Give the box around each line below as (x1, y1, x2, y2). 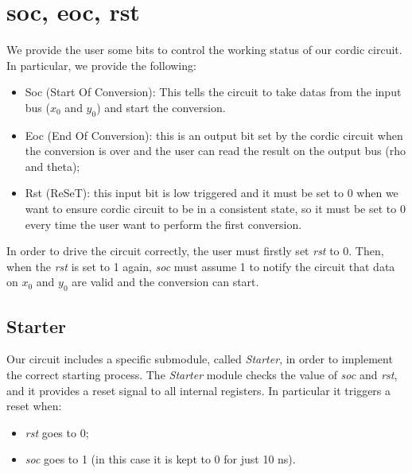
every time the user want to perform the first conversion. (25, 215, 302, 232)
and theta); (25, 157, 80, 174)
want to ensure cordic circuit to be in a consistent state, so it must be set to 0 (25, 200, 406, 217)
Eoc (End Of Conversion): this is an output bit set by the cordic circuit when (25, 126, 403, 143)
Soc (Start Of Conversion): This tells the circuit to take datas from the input (25, 83, 402, 100)
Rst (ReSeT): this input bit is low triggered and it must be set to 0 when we (25, 184, 398, 201)
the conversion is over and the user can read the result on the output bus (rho (25, 142, 406, 159)
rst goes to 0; (25, 424, 89, 440)
